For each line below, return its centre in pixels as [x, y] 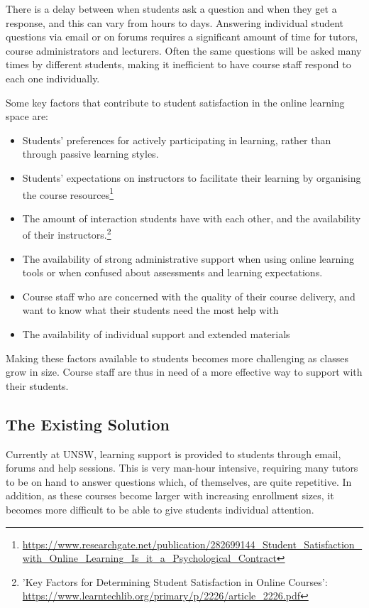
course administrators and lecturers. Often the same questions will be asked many [184, 50]
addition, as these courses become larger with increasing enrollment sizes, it [170, 495]
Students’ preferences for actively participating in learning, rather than [177, 140]
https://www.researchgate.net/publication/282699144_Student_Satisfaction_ [192, 544]
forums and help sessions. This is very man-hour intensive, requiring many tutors [182, 468]
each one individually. [53, 78]
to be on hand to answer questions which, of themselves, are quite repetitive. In [179, 481]
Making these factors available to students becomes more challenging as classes [177, 358]
